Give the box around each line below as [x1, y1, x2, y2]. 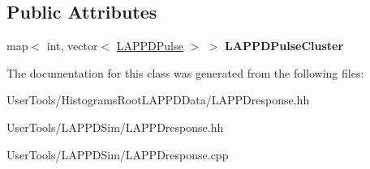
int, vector [46, 37, 98, 54]
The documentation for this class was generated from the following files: [6, 64, 364, 81]
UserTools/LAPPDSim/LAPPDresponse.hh [6, 118, 224, 135]
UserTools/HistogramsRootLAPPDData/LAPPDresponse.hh [6, 91, 310, 108]
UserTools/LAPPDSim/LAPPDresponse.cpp [6, 146, 229, 163]
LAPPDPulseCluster [225, 37, 344, 54]
